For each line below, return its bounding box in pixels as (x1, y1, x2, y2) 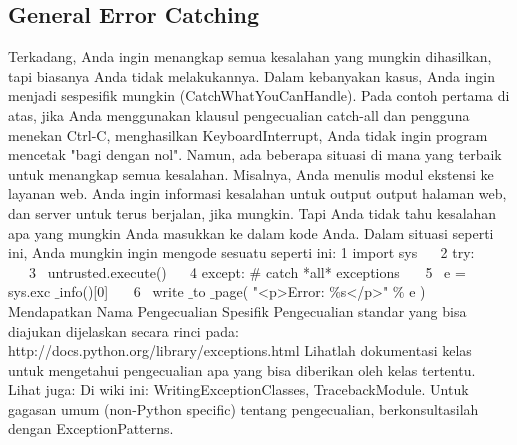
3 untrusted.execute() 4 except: (28, 261, 245, 282)
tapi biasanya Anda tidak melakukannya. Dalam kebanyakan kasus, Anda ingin (8, 65, 495, 86)
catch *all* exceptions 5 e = (265, 261, 466, 282)
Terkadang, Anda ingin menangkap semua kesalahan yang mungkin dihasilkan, (8, 46, 492, 67)
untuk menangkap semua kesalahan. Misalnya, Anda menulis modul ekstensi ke (8, 163, 494, 184)
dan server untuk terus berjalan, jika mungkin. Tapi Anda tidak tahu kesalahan (8, 202, 497, 223)
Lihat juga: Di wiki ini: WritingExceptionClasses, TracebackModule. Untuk (8, 379, 469, 400)
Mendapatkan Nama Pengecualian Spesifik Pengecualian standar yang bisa (8, 300, 467, 321)
